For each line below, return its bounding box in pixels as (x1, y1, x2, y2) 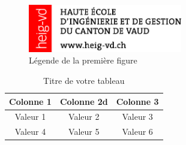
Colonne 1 (9, 95, 52, 107)
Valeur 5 (68, 125, 100, 138)
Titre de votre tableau (43, 74, 125, 87)
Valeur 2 (68, 110, 100, 123)
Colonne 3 (116, 95, 159, 107)
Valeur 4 (14, 125, 46, 138)
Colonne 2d (59, 95, 108, 107)
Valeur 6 (122, 125, 153, 138)
